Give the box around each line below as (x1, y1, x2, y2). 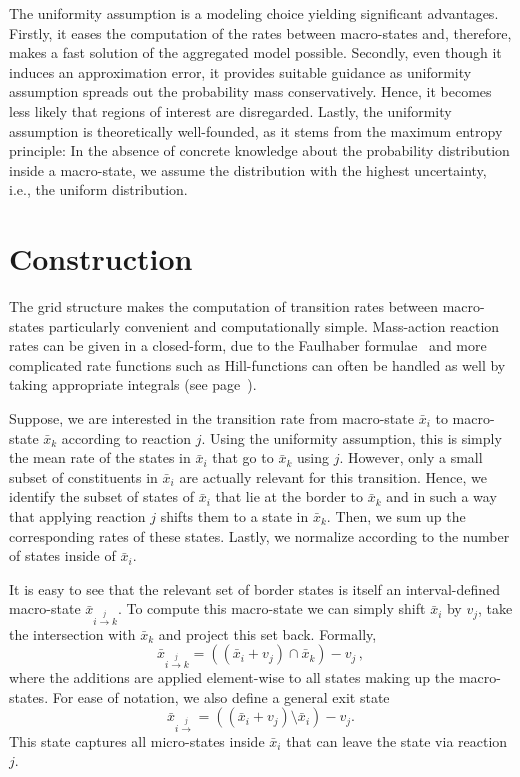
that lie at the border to (215, 486, 364, 507)
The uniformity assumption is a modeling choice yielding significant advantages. (9, 3, 499, 23)
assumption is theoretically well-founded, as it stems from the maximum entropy (9, 120, 503, 141)
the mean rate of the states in (9, 447, 191, 468)
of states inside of (9, 545, 116, 566)
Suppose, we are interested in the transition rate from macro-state (9, 408, 414, 429)
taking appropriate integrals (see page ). (9, 374, 257, 395)
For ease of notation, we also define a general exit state (52, 686, 390, 707)
